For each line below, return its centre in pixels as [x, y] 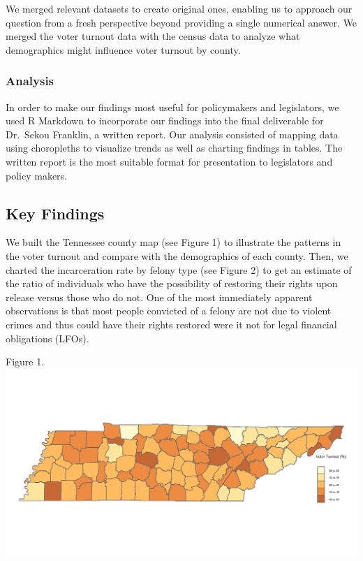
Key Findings [55, 213]
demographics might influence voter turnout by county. [123, 49]
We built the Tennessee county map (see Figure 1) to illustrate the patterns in [173, 242]
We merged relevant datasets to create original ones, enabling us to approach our [179, 8]
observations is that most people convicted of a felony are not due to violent [169, 311]
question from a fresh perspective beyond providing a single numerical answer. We [181, 22]
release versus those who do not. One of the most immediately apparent [159, 297]
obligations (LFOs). [47, 338]
